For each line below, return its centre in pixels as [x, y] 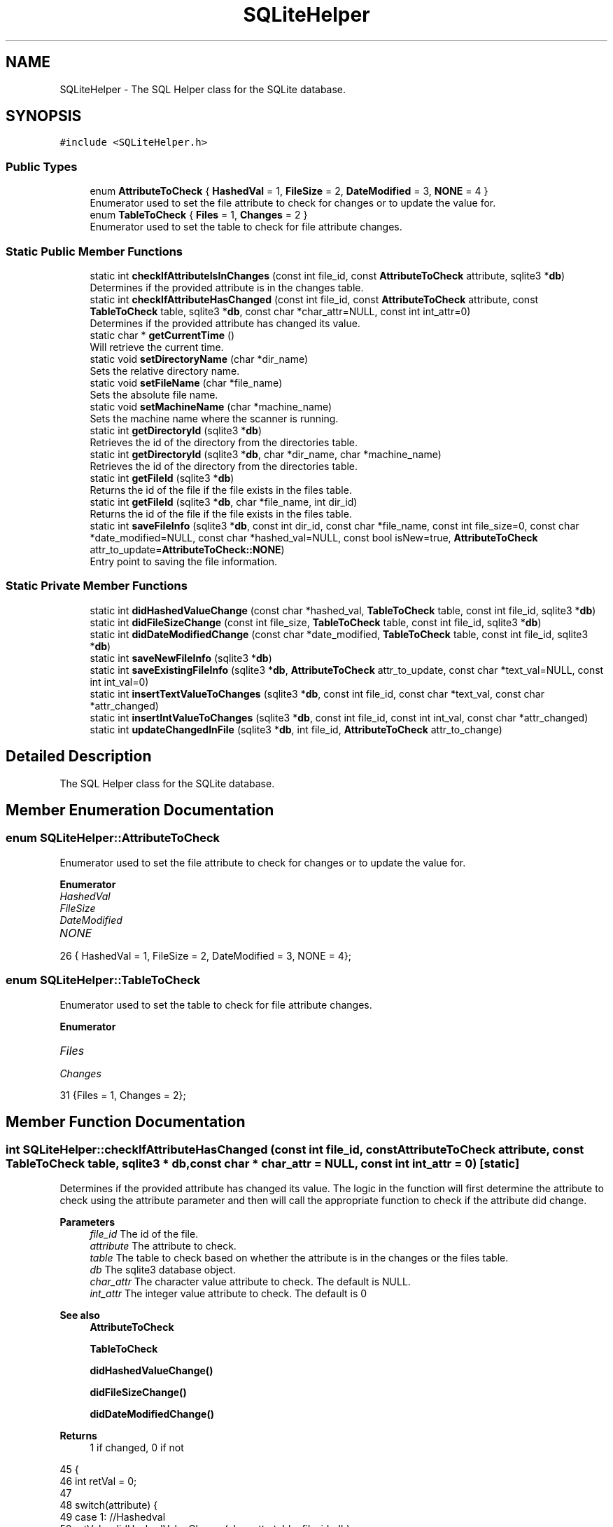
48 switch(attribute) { [109, 1505]
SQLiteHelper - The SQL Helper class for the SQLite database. [203, 89]
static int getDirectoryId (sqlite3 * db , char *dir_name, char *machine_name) [266, 454]
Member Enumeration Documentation [140, 810]
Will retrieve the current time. [157, 347]
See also [80, 1315]
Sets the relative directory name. [165, 371]
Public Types [42, 166]
